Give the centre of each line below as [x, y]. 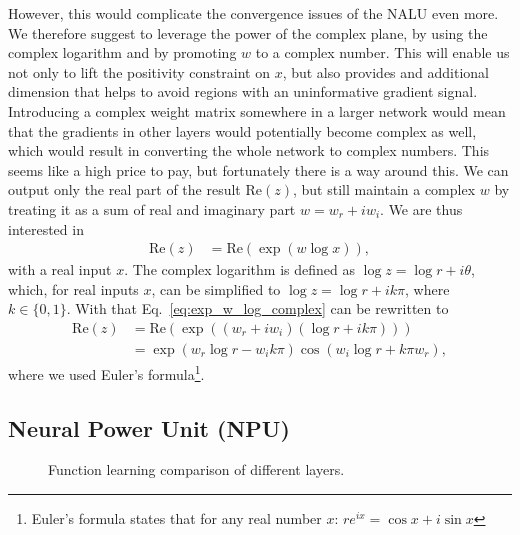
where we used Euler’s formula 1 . [106, 372]
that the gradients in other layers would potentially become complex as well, [242, 130]
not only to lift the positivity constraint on [139, 71]
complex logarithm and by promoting [122, 52]
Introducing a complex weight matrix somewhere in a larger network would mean [257, 110]
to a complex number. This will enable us [382, 52]
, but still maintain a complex [384, 189]
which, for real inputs [73, 288]
